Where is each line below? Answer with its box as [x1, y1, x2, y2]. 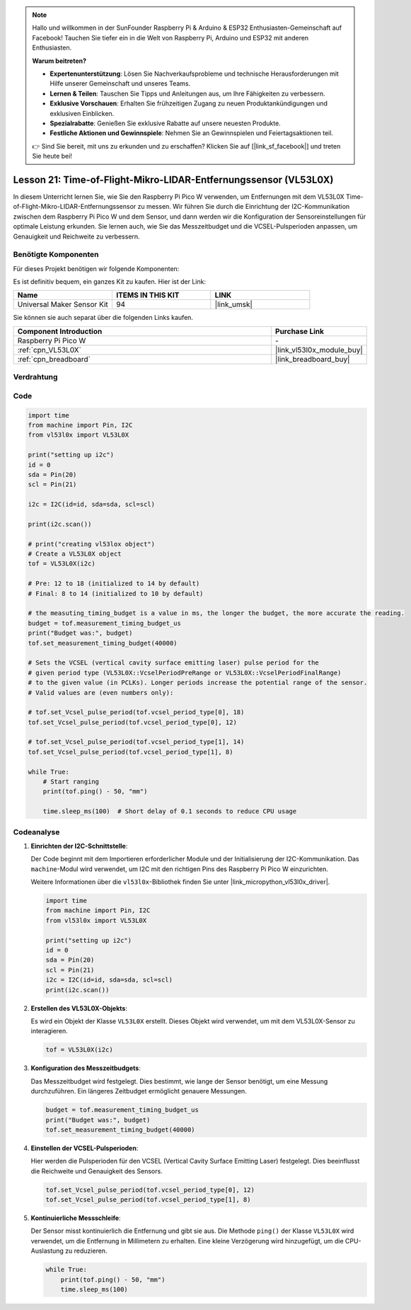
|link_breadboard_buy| [274, 354, 350, 364]
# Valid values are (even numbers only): [28, 689, 174, 696]
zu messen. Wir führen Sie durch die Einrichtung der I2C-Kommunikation [137, 202, 350, 211]
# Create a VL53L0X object [28, 550, 122, 558]
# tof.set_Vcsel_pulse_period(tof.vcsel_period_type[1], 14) [28, 738, 245, 746]
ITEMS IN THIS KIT [115, 290, 180, 300]
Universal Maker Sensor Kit [17, 299, 109, 309]
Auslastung [30, 1246, 64, 1256]
